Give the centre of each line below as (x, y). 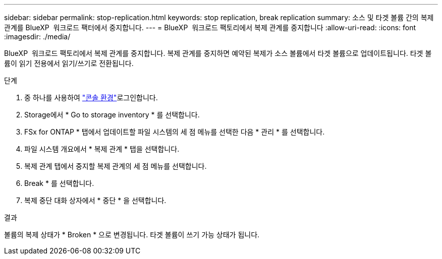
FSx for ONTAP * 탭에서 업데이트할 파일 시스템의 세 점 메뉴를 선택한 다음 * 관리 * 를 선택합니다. (175, 132)
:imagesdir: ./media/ (37, 37)
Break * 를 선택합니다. (59, 183)
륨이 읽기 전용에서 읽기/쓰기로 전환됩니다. (69, 63)
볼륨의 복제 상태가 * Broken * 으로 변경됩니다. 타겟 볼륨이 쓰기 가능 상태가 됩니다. (132, 235)
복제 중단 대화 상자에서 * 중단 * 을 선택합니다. (95, 200)
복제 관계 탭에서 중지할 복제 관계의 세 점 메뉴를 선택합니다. (116, 166)
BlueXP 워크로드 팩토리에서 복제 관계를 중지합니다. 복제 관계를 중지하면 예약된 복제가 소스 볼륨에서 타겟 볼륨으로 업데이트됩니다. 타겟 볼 (218, 53)
